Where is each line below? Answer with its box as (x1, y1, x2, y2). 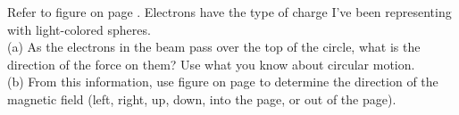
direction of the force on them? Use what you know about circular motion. (7, 54, 415, 73)
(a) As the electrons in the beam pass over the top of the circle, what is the (7, 37, 421, 56)
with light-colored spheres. (7, 20, 151, 38)
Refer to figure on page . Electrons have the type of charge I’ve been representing (7, 3, 452, 21)
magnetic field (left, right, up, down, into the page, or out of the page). (7, 89, 396, 108)
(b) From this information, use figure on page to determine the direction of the (7, 72, 438, 91)
